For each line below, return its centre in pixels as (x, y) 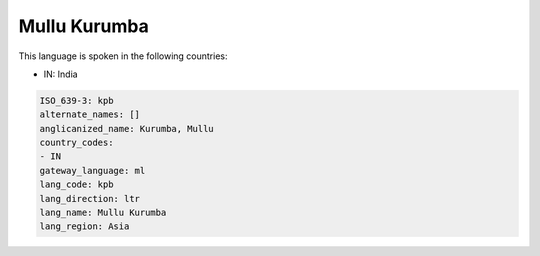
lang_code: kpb (76, 184)
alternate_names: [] (89, 114)
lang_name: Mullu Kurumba (103, 213)
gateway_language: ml (92, 170)
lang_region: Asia (84, 226)
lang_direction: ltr (89, 198)
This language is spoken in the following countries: (123, 56)
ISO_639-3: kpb (76, 100)
